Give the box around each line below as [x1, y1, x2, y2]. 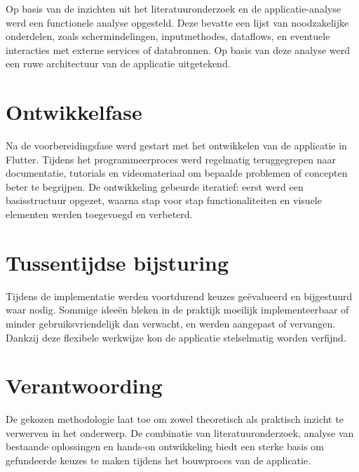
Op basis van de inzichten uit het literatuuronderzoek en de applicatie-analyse [6, 1, 341, 15]
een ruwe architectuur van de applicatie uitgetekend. [6, 56, 231, 71]
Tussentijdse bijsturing [6, 248, 229, 276]
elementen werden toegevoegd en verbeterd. [6, 207, 193, 222]
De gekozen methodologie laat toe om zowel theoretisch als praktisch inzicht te [6, 412, 344, 426]
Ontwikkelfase [6, 97, 142, 126]
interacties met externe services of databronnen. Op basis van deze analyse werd [6, 42, 350, 57]
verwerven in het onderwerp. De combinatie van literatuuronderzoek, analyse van [6, 425, 354, 440]
